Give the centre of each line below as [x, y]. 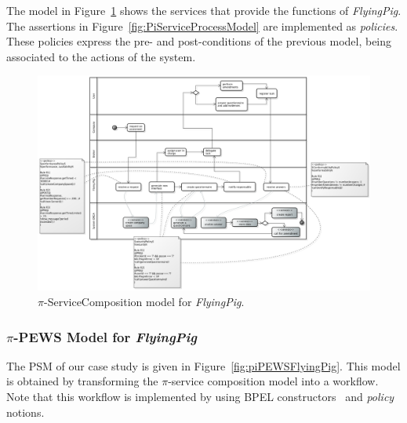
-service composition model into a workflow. [273, 381]
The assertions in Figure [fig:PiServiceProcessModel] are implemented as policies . [202, 26]
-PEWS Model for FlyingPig [105, 336]
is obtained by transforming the [82, 381]
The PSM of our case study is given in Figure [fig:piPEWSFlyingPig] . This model [203, 365]
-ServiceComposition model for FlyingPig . [144, 302]
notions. [25, 412]
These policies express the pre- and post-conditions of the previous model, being [199, 41]
